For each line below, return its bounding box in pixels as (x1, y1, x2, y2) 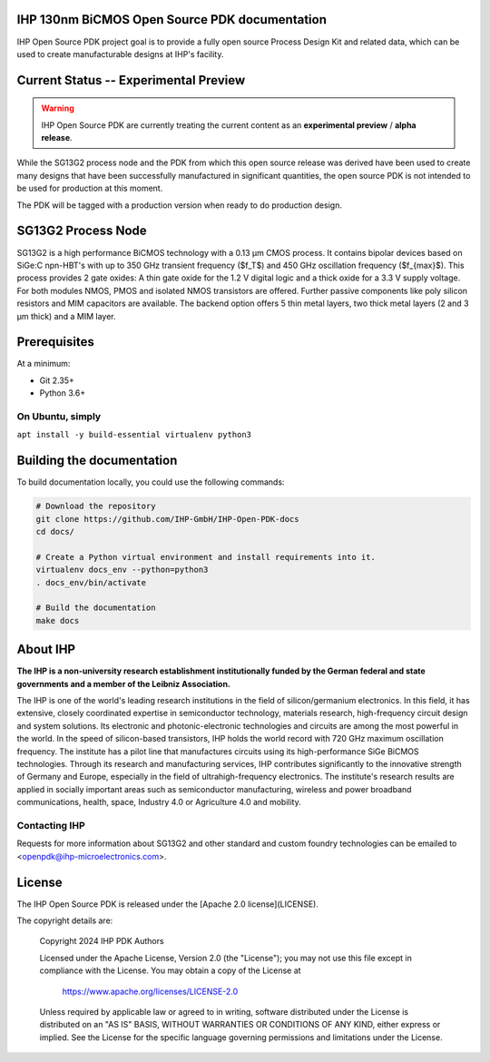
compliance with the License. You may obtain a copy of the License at (39, 965, 301, 976)
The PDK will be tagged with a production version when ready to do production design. (16, 200, 342, 211)
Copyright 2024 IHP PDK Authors (39, 936, 164, 947)
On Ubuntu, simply (16, 409, 102, 422)
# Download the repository (35, 501, 156, 512)
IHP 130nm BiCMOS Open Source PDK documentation (16, 12, 327, 27)
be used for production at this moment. (16, 182, 163, 194)
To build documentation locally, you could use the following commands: (16, 477, 285, 487)
